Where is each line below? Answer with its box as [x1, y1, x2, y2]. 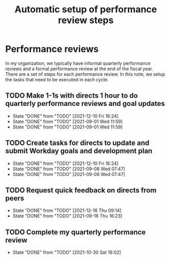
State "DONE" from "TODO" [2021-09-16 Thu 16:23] [12, 213, 123, 219]
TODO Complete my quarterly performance [5, 228, 146, 236]
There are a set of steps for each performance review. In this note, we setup [5, 71, 165, 77]
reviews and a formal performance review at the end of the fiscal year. [5, 66, 153, 72]
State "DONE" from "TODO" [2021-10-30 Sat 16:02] [12, 249, 122, 255]
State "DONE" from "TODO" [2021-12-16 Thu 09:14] [12, 207, 122, 213]
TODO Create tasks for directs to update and [5, 139, 150, 147]
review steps [58, 14, 114, 26]
